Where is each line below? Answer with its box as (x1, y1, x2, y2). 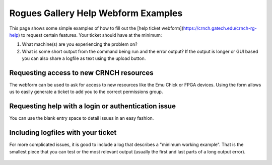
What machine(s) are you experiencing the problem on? (22, 41, 138, 47)
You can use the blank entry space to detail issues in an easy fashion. (9, 115, 154, 121)
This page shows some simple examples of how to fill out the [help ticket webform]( (9, 25, 184, 31)
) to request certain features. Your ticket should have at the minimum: (18, 32, 162, 38)
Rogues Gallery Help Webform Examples (9, 8, 183, 19)
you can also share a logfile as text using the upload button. (22, 55, 146, 61)
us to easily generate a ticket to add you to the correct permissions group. (9, 89, 163, 95)
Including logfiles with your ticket (9, 128, 117, 137)
